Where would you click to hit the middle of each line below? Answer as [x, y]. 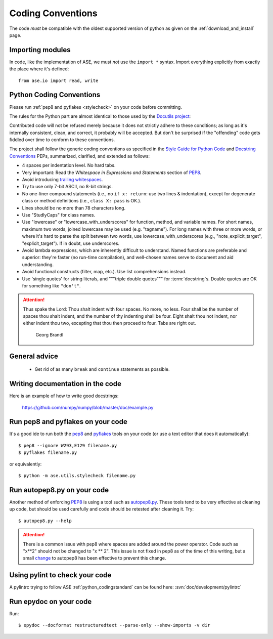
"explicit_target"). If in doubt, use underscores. [71, 243]
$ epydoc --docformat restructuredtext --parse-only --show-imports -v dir [114, 625]
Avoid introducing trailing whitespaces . [62, 180]
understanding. [38, 264]
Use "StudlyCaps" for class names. [59, 215]
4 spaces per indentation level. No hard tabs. [69, 165]
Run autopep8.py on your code [59, 490]
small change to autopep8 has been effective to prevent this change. [95, 558]
